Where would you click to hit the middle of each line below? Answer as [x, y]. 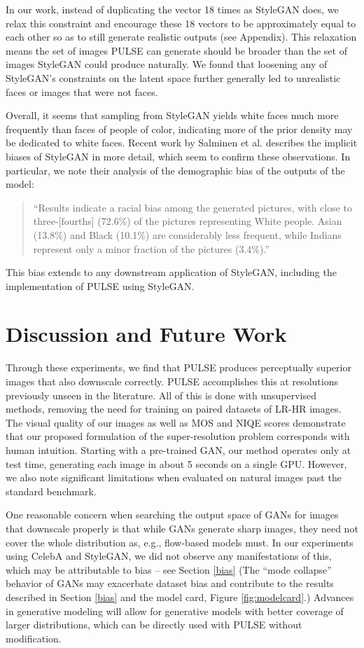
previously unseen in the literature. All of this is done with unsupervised [161, 395]
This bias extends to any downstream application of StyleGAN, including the [171, 272]
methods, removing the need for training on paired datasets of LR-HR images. [174, 409]
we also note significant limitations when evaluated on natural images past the [174, 477]
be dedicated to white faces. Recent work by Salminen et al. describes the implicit [182, 143]
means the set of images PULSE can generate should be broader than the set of [176, 50]
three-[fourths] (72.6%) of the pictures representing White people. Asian [188, 221]
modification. [34, 638]
